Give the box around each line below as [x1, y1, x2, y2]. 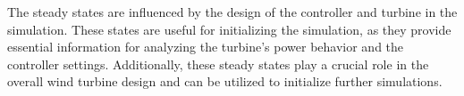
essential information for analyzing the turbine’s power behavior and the [7, 37, 404, 56]
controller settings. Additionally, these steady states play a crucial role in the [7, 54, 429, 73]
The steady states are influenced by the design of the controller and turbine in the [7, 3, 458, 20]
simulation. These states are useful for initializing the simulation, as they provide [7, 20, 451, 38]
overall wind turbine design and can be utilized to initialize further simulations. [7, 72, 443, 91]
